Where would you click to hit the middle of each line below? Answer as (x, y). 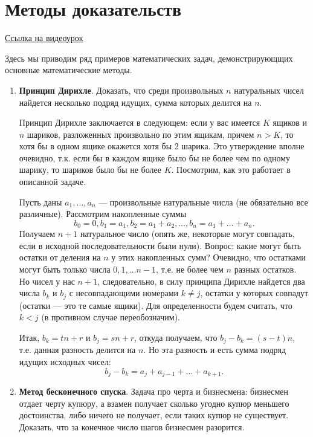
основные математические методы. (69, 70)
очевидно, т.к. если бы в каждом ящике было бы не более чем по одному (155, 157)
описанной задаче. (53, 182)
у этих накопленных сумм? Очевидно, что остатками (208, 257)
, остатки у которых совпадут (254, 293)
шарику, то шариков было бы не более (90, 170)
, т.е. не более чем (190, 269)
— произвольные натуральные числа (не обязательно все (203, 202)
